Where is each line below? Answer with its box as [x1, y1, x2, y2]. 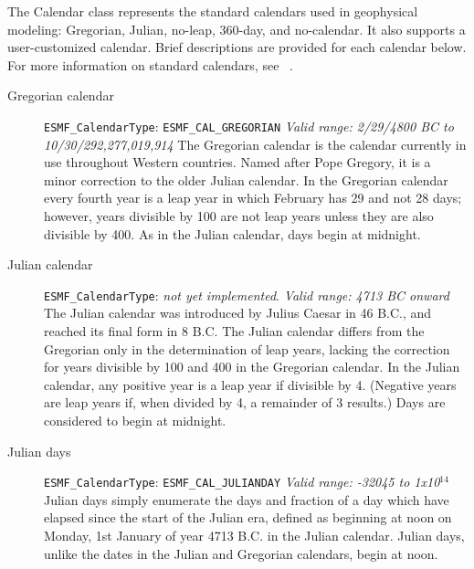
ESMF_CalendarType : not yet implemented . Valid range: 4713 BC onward [44, 285, 449, 304]
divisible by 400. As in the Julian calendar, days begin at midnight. [44, 224, 421, 243]
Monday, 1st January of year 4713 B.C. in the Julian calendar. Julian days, [44, 526, 465, 545]
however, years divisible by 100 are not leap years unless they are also [44, 206, 434, 225]
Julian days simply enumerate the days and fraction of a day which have [44, 490, 449, 509]
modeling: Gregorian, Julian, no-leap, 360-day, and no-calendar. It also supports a [7, 19, 466, 38]
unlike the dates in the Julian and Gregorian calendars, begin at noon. [44, 543, 438, 563]
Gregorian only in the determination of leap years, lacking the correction [44, 339, 450, 358]
